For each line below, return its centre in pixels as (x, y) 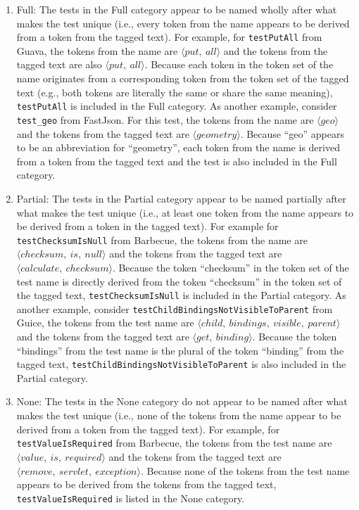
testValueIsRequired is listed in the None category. (131, 498)
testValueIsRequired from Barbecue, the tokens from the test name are (174, 443)
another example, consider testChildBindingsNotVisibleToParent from (175, 308)
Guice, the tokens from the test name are (105, 323)
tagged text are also (59, 64)
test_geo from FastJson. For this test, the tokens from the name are (165, 119)
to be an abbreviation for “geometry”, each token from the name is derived (178, 147)
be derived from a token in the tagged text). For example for (147, 226)
